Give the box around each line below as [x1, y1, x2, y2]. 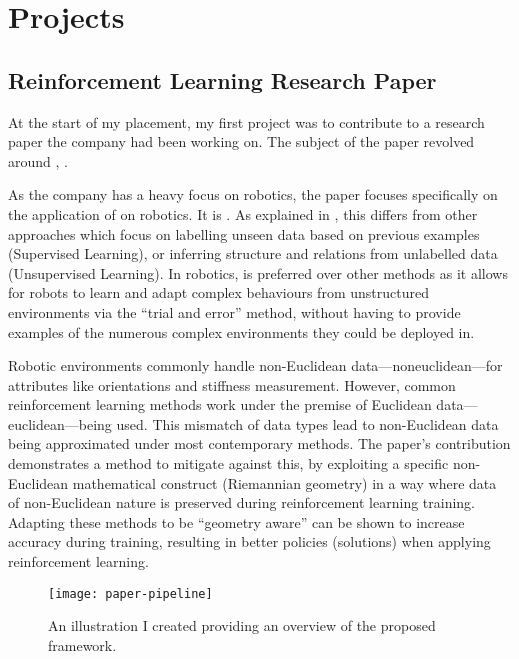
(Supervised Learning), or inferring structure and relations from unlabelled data [8, 243, 498, 264]
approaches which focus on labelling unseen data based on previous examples [8, 223, 480, 244]
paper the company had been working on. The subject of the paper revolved [8, 131, 475, 152]
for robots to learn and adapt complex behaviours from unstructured [8, 282, 429, 303]
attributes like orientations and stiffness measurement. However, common [8, 374, 456, 395]
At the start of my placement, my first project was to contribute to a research [8, 111, 485, 132]
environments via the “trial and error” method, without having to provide [8, 301, 461, 322]
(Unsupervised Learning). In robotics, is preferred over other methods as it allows [8, 262, 508, 283]
